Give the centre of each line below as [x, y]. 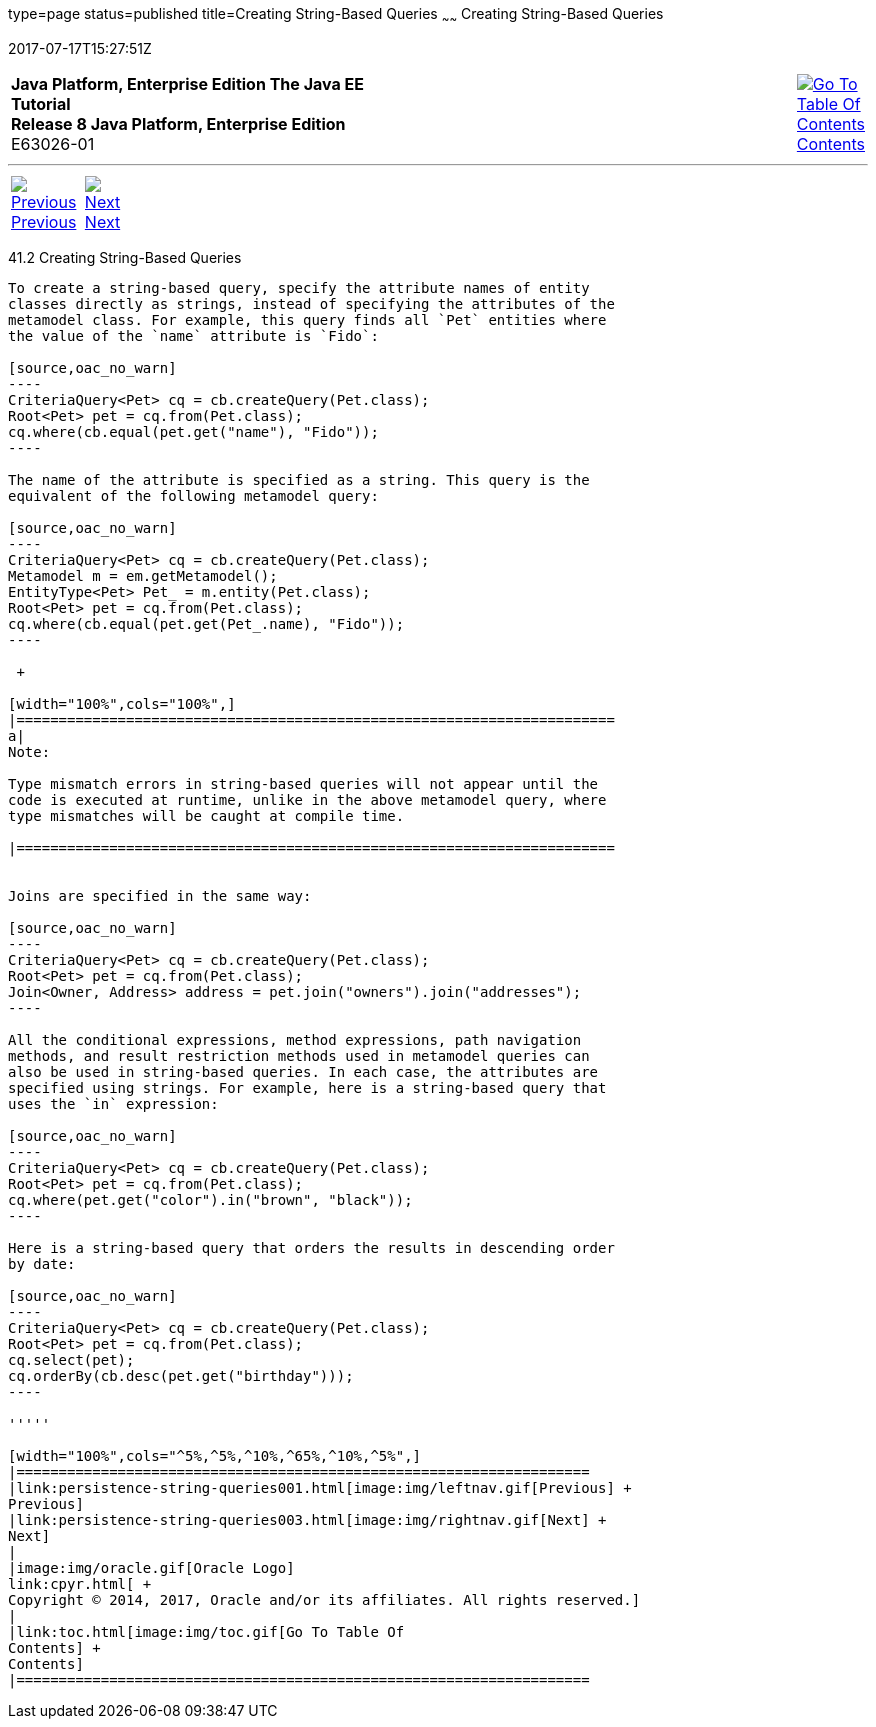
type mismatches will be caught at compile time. [206, 815]
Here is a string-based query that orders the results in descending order [311, 1247]
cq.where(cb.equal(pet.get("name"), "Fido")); [193, 431]
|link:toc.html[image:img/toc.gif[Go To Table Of [206, 1631]
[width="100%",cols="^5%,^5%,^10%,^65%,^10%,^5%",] [215, 1455]
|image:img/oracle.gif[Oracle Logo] [151, 1567]
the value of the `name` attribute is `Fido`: [193, 335]
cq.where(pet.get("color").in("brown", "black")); [210, 1199]
